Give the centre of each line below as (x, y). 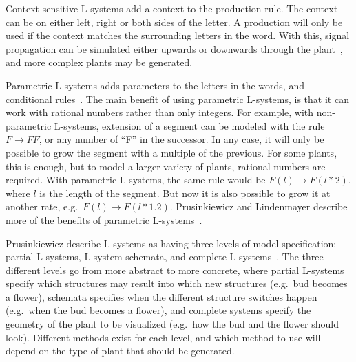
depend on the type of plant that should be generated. (120, 351)
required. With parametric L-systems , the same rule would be (136, 180)
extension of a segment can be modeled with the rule (213, 125)
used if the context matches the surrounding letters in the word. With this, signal (178, 35)
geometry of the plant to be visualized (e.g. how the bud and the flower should (172, 324)
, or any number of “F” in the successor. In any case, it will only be (181, 139)
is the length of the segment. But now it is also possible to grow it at (185, 193)
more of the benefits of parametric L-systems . (104, 219)
